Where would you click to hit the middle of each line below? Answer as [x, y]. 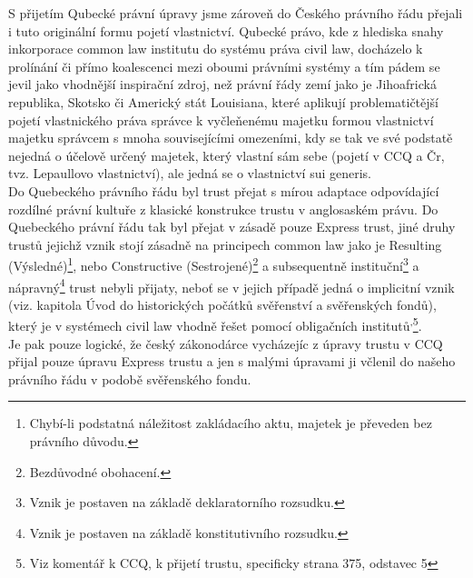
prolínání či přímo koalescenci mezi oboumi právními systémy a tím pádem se [224, 66]
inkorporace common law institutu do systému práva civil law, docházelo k [216, 49]
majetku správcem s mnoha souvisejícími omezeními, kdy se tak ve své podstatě [231, 138]
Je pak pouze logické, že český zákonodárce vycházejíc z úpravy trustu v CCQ [226, 343]
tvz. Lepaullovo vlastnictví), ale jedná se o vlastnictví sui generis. [190, 173]
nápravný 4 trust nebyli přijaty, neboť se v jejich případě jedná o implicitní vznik [232, 285]
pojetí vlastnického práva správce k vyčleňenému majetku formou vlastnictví [221, 120]
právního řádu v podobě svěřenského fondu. [130, 379]
